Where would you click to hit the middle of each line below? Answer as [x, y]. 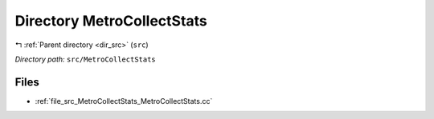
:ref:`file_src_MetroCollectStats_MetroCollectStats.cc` [124, 101]
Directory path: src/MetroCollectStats [85, 59]
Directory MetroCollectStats [111, 21]
